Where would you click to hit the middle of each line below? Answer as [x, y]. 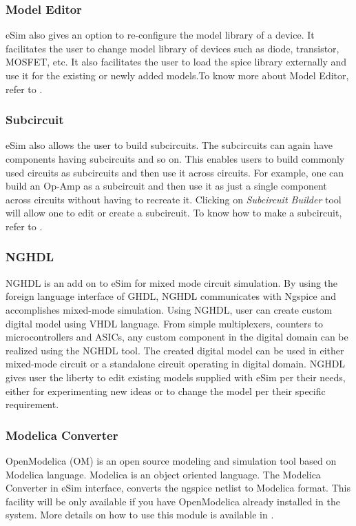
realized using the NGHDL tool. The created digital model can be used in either [175, 350]
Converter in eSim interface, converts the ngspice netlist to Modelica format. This [178, 488]
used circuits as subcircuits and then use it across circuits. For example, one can [175, 172]
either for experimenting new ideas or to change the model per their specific [166, 391]
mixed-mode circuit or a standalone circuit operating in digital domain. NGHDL [176, 364]
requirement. [32, 404]
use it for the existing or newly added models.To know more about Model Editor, [177, 75]
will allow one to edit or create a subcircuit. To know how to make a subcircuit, [174, 213]
